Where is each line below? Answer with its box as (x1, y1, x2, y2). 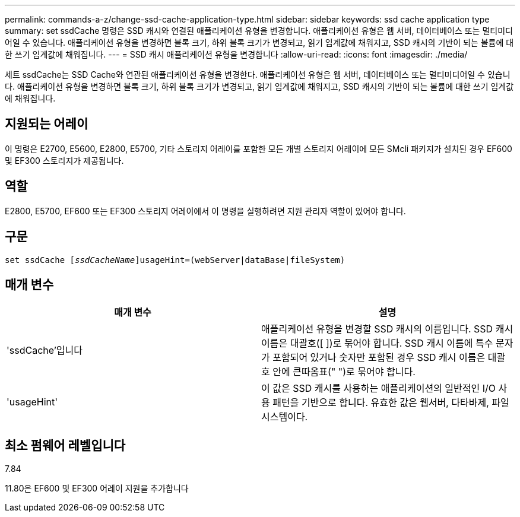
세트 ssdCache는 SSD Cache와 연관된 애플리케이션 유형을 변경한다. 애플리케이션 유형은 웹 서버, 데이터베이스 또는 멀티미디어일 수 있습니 (5, 69, 511, 80)
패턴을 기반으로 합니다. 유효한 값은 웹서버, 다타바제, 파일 (272, 397, 509, 409)
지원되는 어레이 (5, 116, 88, 132)
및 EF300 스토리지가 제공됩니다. (5, 155, 124, 166)
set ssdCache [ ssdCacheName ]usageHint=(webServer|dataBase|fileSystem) (5, 255, 345, 265)
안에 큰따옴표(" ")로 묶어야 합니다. (272, 366, 416, 378)
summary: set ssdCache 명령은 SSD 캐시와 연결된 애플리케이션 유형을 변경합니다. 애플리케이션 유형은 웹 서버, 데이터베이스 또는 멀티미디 (5, 26, 513, 36)
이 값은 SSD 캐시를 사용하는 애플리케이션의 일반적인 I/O (261, 382, 496, 395)
